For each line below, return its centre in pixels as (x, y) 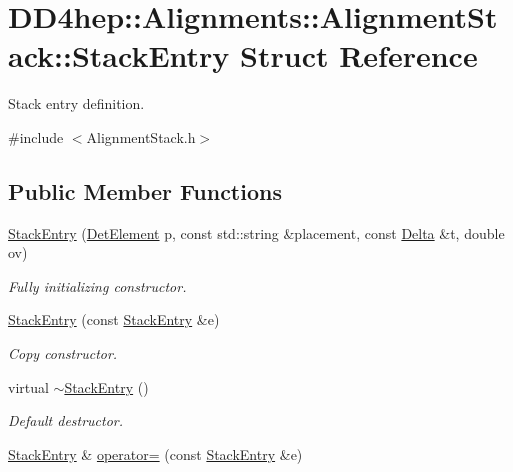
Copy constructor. (63, 353)
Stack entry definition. (76, 103)
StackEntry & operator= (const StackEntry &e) (155, 453)
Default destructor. (66, 420)
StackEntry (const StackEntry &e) (114, 319)
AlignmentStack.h (141, 136)
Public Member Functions (145, 190)
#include (36, 136)
